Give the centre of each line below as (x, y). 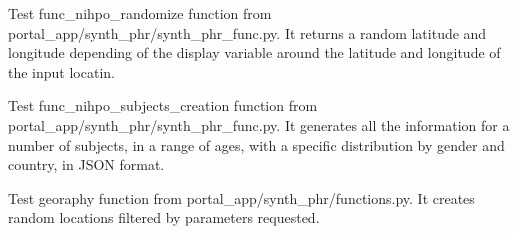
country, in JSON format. (86, 164)
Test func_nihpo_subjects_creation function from (163, 105)
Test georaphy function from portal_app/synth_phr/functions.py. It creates (241, 197)
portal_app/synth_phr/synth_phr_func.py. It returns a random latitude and (247, 32)
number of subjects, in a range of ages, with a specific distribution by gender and (256, 144)
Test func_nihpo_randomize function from (140, 13)
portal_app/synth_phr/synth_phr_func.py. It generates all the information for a (259, 124)
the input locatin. (61, 71)
